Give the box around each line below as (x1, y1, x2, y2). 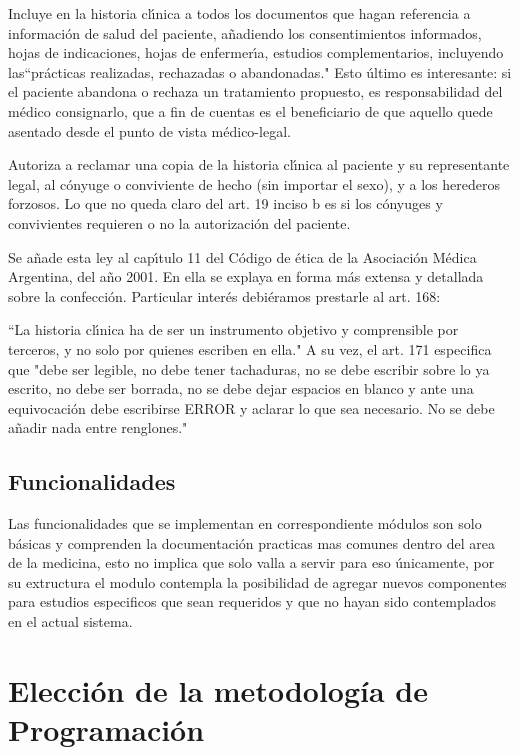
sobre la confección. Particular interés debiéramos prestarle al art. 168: (8, 285, 441, 306)
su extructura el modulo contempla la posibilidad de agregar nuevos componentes (8, 571, 507, 592)
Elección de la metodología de (8, 669, 428, 710)
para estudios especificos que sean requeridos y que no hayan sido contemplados (8, 591, 496, 612)
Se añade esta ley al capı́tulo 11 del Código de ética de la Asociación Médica (8, 246, 477, 267)
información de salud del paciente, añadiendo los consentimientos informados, (8, 22, 482, 43)
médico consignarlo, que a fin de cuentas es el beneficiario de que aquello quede (8, 100, 493, 121)
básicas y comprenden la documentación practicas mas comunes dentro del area (8, 532, 495, 553)
